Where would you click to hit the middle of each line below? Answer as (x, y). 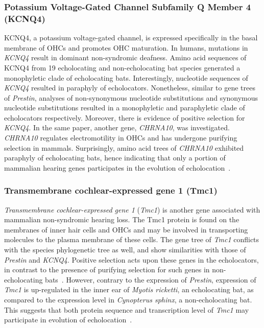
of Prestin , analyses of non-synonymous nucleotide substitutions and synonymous (131, 97)
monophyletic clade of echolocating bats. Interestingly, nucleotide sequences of (126, 77)
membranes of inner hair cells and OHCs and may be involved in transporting (126, 229)
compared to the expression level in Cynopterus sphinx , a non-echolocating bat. (128, 300)
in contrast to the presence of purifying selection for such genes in (107, 270)
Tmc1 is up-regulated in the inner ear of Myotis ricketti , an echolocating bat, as (129, 289)
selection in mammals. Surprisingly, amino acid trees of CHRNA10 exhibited (124, 147)
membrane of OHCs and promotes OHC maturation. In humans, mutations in (126, 47)
